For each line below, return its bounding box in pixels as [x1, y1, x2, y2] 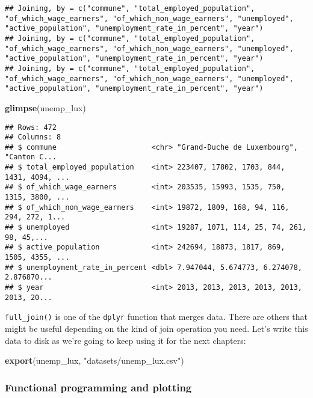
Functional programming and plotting [5, 379, 192, 394]
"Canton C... [5, 153, 57, 162]
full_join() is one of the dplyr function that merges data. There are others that [5, 310, 308, 323]
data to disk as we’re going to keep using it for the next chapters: [5, 334, 246, 346]
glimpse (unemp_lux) [5, 101, 86, 114]
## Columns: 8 [5, 133, 61, 142]
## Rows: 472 [5, 123, 57, 132]
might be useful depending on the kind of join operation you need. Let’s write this [5, 322, 308, 334]
